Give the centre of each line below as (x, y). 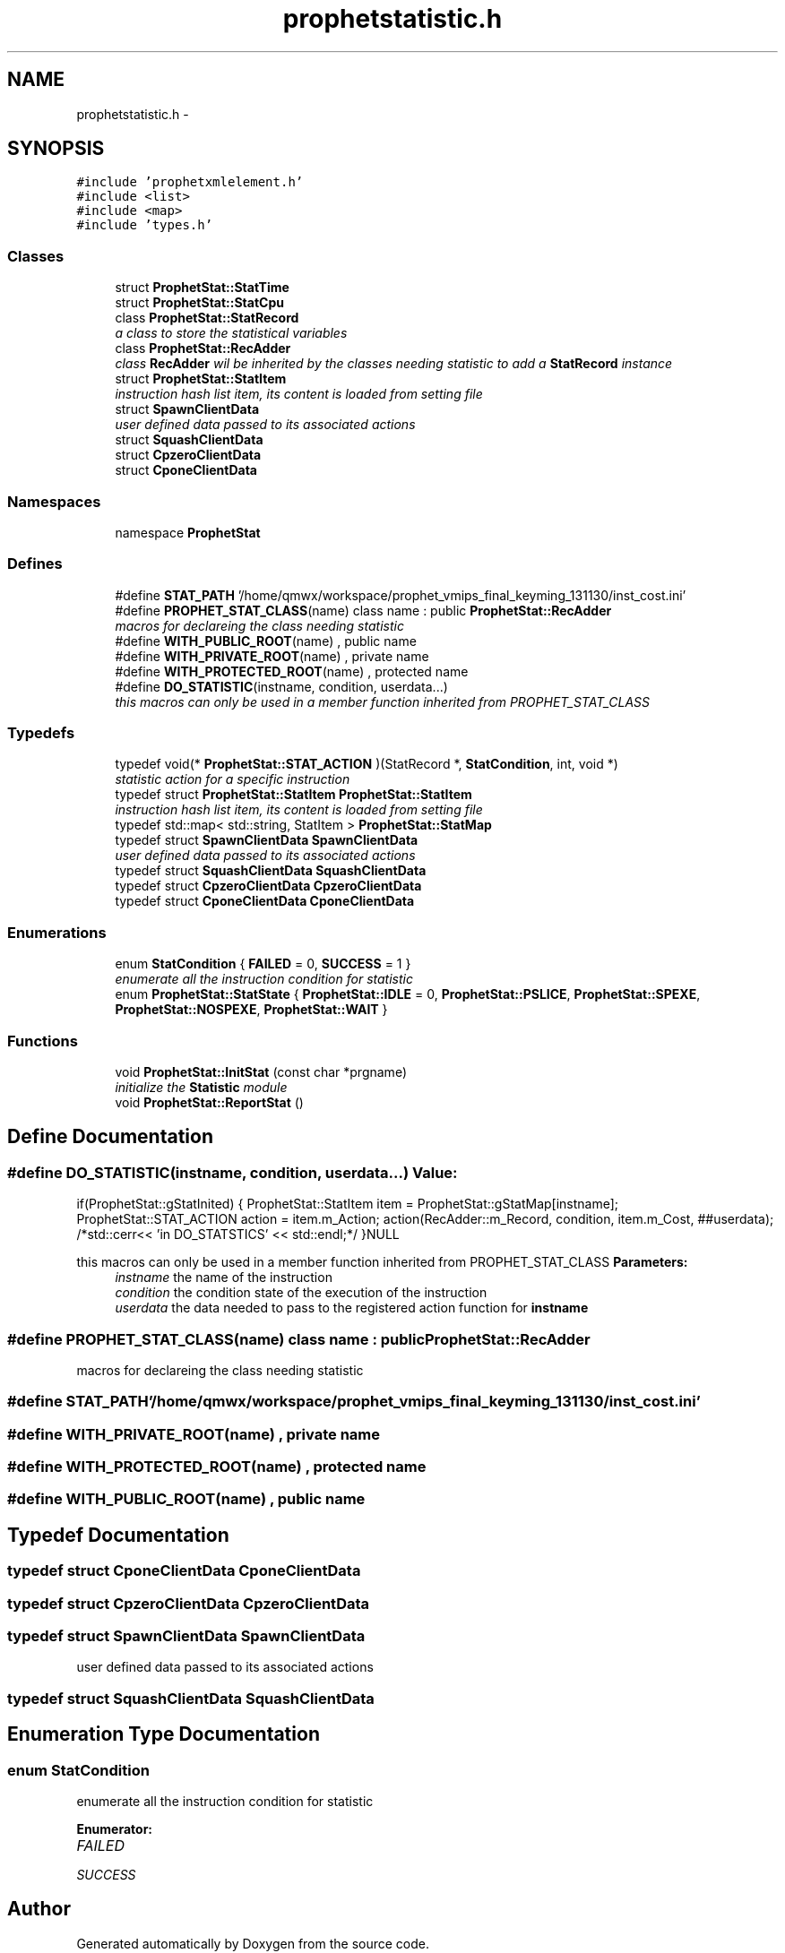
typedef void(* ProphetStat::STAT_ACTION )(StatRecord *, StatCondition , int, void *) (367, 764)
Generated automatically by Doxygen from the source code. (253, 1943)
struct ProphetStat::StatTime (202, 288)
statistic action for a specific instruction (233, 779)
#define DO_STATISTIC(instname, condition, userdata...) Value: (233, 1172)
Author (39, 1909)
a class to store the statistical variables (231, 333)
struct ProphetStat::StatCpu (199, 303)
